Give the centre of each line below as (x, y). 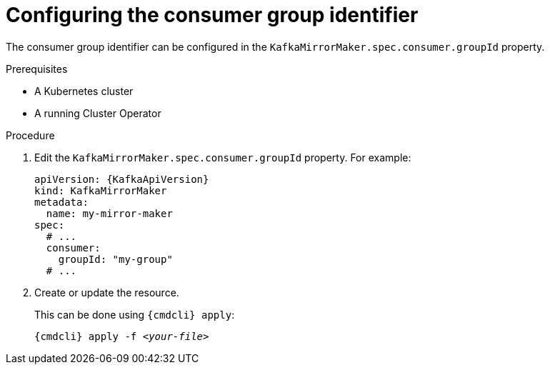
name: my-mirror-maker (109, 213)
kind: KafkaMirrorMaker (101, 190)
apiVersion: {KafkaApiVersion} (122, 179)
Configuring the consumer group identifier (212, 15)
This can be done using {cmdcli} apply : (135, 314)
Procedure (30, 135)
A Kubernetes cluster (84, 91)
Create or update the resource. (107, 292)
